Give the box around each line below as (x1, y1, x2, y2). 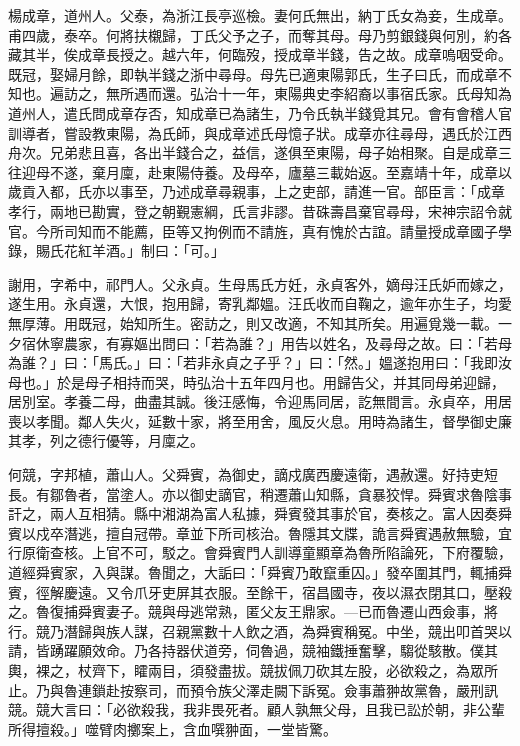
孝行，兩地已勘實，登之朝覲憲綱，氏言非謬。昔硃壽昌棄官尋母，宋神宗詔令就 (8, 200, 512, 221)
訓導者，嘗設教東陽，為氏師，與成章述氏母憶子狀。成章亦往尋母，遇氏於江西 (8, 122, 512, 143)
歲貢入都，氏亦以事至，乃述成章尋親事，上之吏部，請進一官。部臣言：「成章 (8, 181, 505, 202)
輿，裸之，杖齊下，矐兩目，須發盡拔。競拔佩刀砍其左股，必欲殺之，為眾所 (8, 660, 498, 680)
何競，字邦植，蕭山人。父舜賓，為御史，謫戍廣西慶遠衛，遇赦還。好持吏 (8, 464, 484, 485)
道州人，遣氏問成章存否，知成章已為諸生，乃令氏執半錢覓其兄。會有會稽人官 (8, 102, 512, 123)
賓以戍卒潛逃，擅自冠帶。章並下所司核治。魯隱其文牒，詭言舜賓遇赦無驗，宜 (8, 522, 512, 543)
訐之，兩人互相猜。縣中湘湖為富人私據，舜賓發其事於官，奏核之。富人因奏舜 (8, 503, 512, 524)
